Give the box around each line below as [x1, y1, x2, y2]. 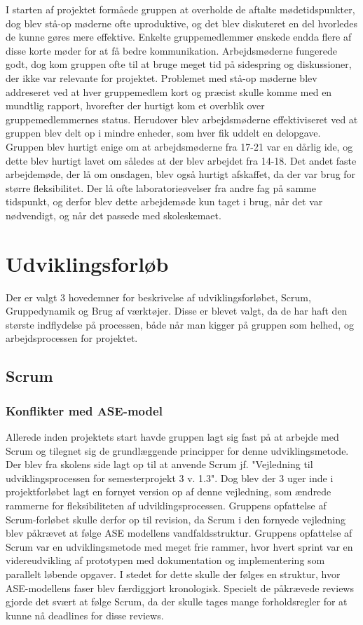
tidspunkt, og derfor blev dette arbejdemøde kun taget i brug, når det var [6, 194, 323, 209]
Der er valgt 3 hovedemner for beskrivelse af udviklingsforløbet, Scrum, [6, 289, 311, 304]
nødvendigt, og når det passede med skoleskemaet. [6, 207, 221, 222]
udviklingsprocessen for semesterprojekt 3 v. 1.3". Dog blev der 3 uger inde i [6, 470, 334, 485]
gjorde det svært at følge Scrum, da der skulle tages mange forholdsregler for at [6, 594, 348, 609]
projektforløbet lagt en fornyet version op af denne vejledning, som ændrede [6, 484, 331, 499]
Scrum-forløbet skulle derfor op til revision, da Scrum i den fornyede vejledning [6, 511, 346, 526]
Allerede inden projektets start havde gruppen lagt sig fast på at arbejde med [6, 430, 339, 444]
